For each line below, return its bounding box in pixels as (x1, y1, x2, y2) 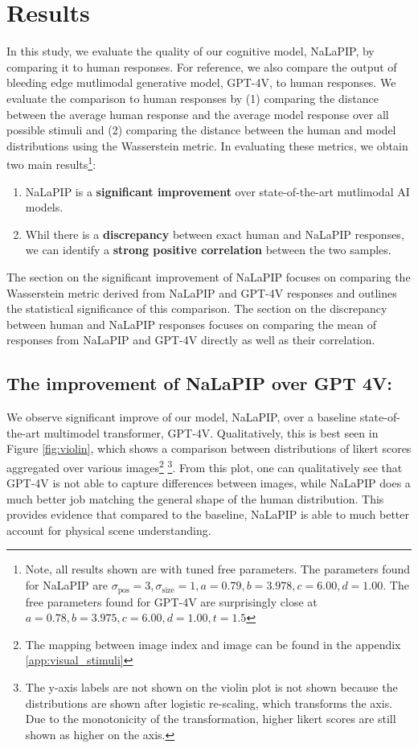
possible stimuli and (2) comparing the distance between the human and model (6, 121, 396, 138)
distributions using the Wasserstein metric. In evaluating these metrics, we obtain (6, 137, 408, 154)
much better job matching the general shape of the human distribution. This (6, 490, 384, 507)
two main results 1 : (6, 154, 96, 172)
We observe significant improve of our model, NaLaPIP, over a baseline (6, 409, 356, 425)
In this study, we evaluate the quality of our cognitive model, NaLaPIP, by (6, 43, 375, 60)
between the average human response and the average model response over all (6, 105, 389, 122)
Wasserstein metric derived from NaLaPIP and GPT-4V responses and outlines (6, 284, 397, 301)
